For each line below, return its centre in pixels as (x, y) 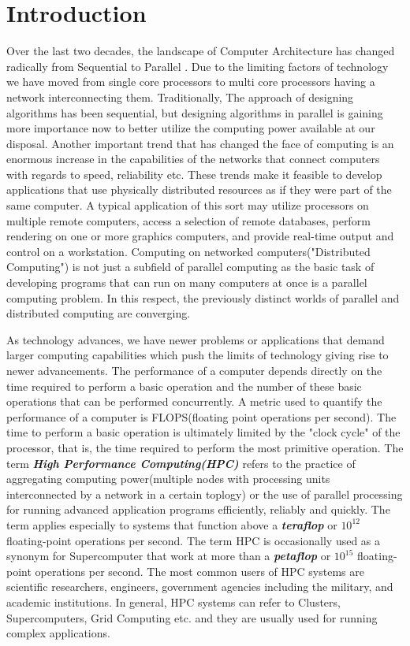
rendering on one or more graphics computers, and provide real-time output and (200, 236)
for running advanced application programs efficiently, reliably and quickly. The (198, 509)
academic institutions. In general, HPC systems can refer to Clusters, (173, 601)
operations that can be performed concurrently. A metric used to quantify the (194, 401)
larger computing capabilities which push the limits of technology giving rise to (198, 355)
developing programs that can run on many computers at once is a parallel (187, 282)
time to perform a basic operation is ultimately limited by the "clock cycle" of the (203, 432)
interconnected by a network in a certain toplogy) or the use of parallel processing (205, 494)
